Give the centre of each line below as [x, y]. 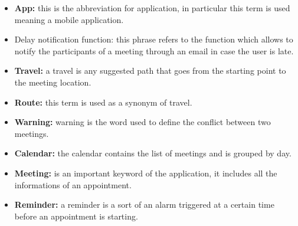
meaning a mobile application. [69, 19]
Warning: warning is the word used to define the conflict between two [143, 122]
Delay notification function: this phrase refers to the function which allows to [154, 39]
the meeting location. [53, 82]
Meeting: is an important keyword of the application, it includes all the [146, 173]
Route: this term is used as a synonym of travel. [103, 102]
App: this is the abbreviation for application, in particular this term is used [152, 8]
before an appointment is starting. [76, 216]
